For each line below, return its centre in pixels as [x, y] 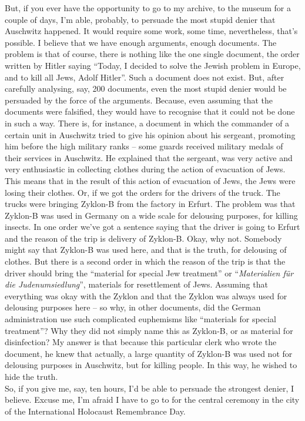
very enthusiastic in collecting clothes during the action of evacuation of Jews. [145, 169]
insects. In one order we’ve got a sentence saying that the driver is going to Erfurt [152, 227]
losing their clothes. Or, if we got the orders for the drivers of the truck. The [143, 192]
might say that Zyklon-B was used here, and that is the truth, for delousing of [146, 250]
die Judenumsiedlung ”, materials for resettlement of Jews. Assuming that [136, 284]
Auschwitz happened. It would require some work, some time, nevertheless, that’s [151, 31]
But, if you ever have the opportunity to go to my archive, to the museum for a [148, 8]
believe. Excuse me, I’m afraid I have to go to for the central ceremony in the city [152, 400]
